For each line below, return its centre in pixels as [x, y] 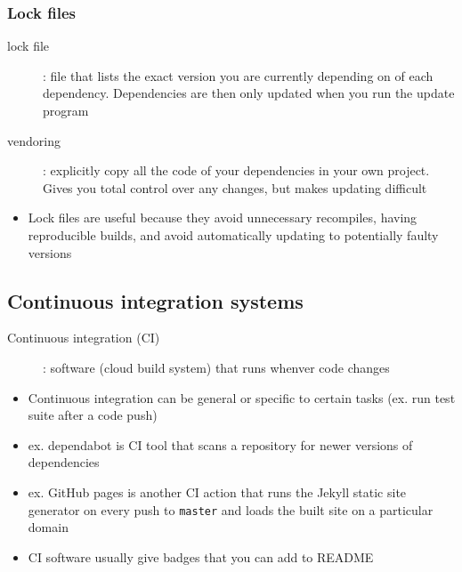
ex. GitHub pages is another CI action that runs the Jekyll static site [217, 491]
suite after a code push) [93, 415]
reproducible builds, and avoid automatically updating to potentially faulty [233, 234]
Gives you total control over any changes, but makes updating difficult [235, 187]
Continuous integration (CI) [84, 338]
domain [48, 527]
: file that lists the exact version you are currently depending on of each [238, 75]
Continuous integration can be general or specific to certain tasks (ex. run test [242, 397]
